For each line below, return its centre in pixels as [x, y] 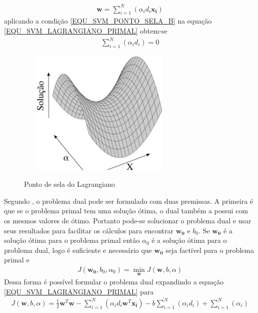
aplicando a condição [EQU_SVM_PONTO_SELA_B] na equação [108, 21]
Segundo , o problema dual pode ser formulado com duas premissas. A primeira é [129, 201]
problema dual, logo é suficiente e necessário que [78, 250]
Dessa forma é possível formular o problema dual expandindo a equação [114, 282]
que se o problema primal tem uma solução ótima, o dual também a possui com [126, 211]
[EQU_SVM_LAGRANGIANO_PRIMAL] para [79, 291]
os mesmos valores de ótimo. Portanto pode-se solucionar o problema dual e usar [128, 220]
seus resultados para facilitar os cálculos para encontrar [89, 230]
